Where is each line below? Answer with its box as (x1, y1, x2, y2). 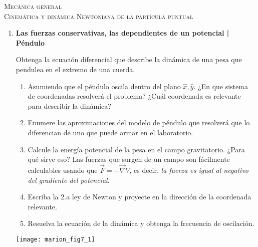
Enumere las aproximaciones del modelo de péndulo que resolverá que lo (28, 117, 250, 128)
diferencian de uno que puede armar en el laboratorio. (28, 127, 193, 137)
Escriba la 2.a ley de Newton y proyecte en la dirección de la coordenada (28, 191, 251, 202)
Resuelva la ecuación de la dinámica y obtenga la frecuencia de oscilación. (28, 218, 254, 228)
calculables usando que (28, 164, 98, 175)
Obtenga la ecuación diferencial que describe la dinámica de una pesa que (16, 54, 242, 65)
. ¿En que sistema (193, 81, 248, 91)
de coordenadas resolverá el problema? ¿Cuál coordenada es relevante (28, 91, 241, 101)
